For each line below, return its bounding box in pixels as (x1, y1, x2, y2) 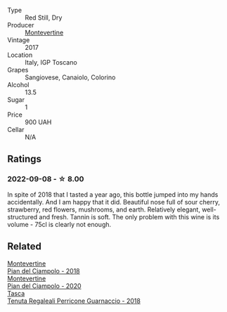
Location (7, 51, 33, 59)
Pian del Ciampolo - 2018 (7, 266, 80, 275)
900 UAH (25, 118, 52, 126)
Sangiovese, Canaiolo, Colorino (25, 73, 116, 82)
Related (7, 240, 42, 252)
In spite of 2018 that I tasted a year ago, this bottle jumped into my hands (7, 190, 219, 199)
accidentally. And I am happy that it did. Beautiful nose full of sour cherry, (7, 197, 220, 206)
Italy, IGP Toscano (25, 58, 77, 66)
